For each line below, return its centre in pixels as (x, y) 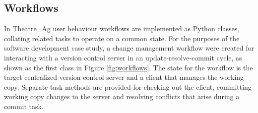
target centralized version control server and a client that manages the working (124, 77)
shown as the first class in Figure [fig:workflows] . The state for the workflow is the (129, 67)
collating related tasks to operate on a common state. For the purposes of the (122, 38)
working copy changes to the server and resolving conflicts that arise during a (122, 96)
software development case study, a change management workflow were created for (129, 48)
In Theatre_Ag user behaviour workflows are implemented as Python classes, (122, 28)
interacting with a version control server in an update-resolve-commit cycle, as (123, 57)
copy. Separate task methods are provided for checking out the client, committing (128, 86)
